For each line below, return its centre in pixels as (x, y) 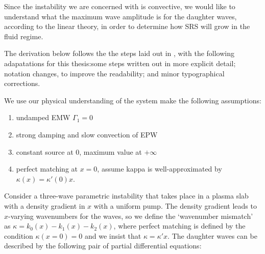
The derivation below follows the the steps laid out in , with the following (119, 53)
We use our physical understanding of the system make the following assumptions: (133, 100)
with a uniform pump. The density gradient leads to (175, 205)
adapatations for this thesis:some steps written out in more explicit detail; (120, 63)
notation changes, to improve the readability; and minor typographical (114, 73)
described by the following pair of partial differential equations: (103, 246)
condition (19, 235)
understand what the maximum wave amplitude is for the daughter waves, (121, 16)
